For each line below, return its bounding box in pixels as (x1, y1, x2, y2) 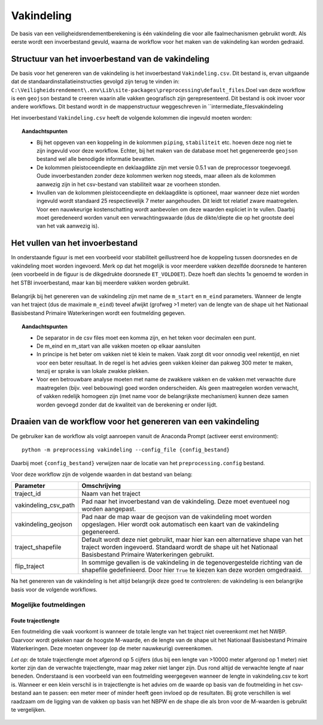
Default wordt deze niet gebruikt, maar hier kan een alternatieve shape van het (81, 536, 303, 544)
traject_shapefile (14, 543, 62, 551)
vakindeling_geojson (14, 520, 73, 529)
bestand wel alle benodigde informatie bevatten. (36, 156, 156, 163)
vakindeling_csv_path (14, 501, 75, 509)
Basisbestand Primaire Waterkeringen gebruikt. (81, 551, 215, 559)
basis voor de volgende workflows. (11, 586, 98, 593)
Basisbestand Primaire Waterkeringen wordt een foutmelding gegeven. (11, 309, 185, 317)
